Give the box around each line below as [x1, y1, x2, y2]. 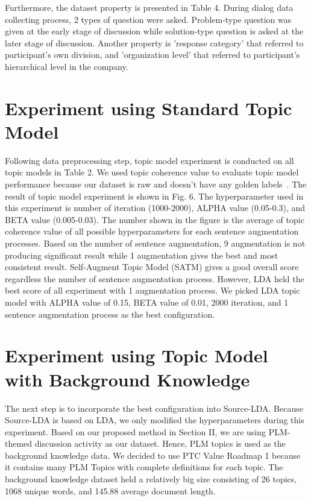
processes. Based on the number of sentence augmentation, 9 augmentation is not [5, 237, 306, 250]
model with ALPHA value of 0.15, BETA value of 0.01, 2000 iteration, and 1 [5, 296, 289, 308]
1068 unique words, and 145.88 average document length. [5, 484, 216, 497]
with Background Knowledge [5, 367, 250, 391]
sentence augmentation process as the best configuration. [5, 307, 215, 320]
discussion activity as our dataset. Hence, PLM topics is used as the [34, 437, 286, 450]
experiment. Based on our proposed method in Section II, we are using [5, 425, 266, 438]
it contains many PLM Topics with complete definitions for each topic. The [5, 461, 283, 473]
